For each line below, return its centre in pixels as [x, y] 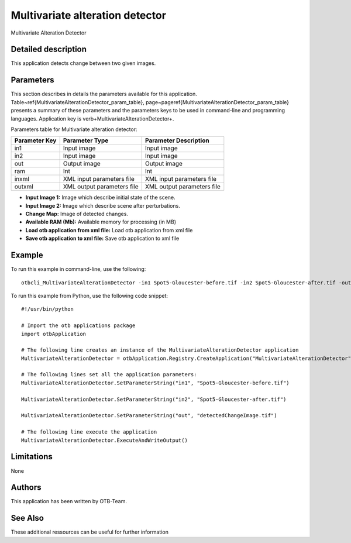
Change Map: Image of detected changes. [77, 214]
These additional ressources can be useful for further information [90, 532]
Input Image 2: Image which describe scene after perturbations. [103, 205]
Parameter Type [86, 140]
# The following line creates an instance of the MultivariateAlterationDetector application [160, 350]
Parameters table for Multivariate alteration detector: [74, 129]
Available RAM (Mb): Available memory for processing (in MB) [101, 222]
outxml [24, 187]
